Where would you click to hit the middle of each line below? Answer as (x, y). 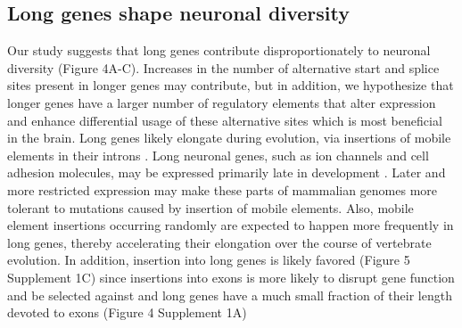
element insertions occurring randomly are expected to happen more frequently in (231, 225)
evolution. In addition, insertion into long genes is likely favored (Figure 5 (209, 260)
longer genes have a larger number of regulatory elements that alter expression (222, 102)
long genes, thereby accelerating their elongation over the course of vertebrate (219, 242)
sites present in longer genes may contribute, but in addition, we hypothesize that (231, 85)
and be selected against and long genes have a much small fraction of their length (230, 295)
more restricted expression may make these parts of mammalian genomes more (223, 189)
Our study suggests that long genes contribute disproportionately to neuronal (219, 50)
